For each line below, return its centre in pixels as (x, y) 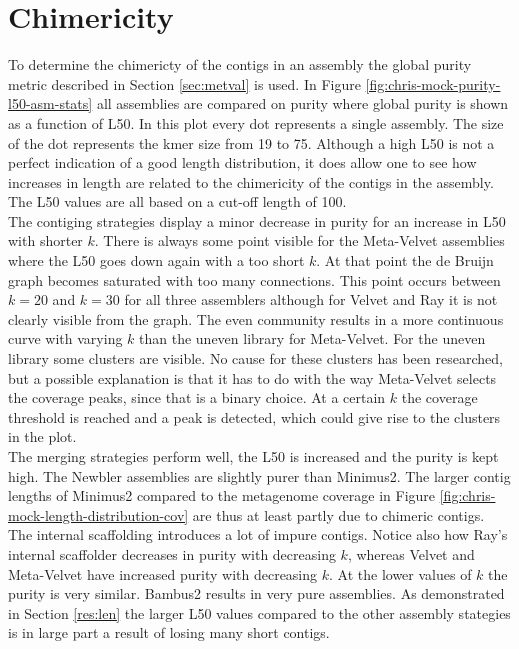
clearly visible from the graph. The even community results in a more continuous (256, 318)
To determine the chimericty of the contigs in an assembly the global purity (240, 64)
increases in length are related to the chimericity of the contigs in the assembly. (251, 181)
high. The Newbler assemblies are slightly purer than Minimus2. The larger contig (259, 475)
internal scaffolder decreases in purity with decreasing (172, 553)
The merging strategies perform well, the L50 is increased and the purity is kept (253, 456)
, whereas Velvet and (411, 553)
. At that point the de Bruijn (405, 260)
